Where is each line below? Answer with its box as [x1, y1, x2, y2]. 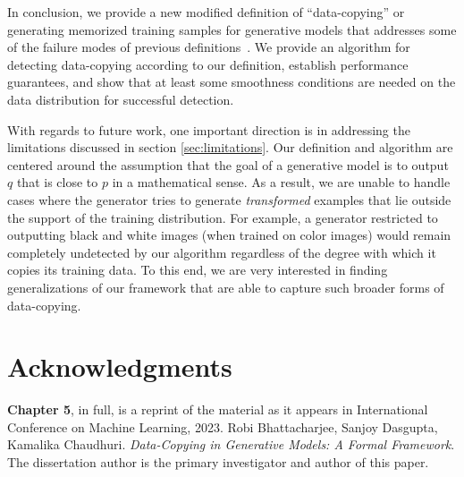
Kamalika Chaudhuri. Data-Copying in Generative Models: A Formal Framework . [7, 435, 455, 454]
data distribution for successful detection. [7, 89, 234, 108]
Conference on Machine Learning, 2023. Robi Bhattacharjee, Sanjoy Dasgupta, [7, 417, 438, 436]
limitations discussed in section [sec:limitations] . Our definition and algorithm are [7, 138, 453, 157]
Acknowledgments [7, 348, 232, 385]
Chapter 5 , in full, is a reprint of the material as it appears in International [7, 400, 428, 419]
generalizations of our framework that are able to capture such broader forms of [7, 277, 444, 296]
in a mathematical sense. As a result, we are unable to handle [112, 173, 451, 192]
